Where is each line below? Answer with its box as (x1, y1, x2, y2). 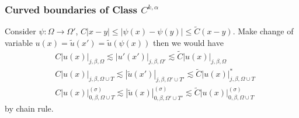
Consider (5, 25, 36, 37)
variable (5, 37, 33, 49)
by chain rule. (5, 102, 54, 115)
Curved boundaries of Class (5, 2, 137, 16)
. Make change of (232, 25, 294, 37)
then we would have (152, 37, 224, 49)
